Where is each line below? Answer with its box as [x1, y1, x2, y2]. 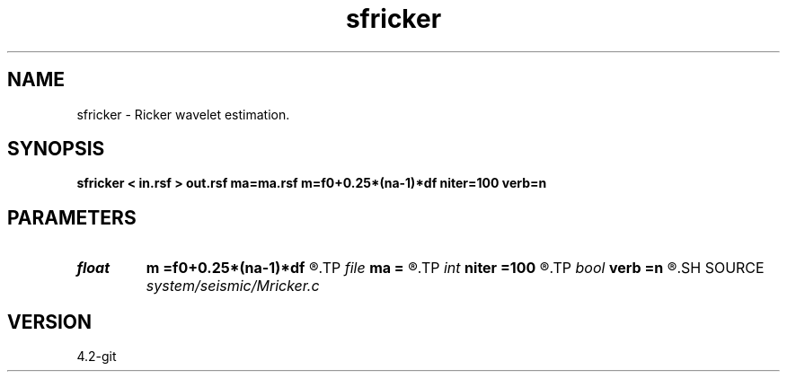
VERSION [7, 310, 93, 333]
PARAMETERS [7, 206, 137, 229]
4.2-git [76, 348, 117, 365]
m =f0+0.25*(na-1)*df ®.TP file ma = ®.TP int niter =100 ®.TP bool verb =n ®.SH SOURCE [146, 259, 765, 278]
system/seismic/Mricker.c [146, 277, 320, 295]
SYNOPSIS [7, 137, 105, 161]
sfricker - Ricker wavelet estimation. [76, 106, 290, 122]
